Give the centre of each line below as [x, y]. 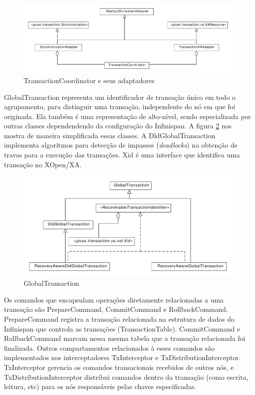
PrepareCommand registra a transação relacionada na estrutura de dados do [119, 319]
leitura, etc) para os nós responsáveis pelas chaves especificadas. [100, 386]
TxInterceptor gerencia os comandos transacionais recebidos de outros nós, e [119, 367]
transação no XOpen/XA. [43, 164]
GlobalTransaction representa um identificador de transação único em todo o [120, 97]
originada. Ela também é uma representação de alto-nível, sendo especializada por [127, 116]
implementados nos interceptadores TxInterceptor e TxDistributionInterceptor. [123, 357]
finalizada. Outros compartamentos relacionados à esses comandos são [110, 348]
